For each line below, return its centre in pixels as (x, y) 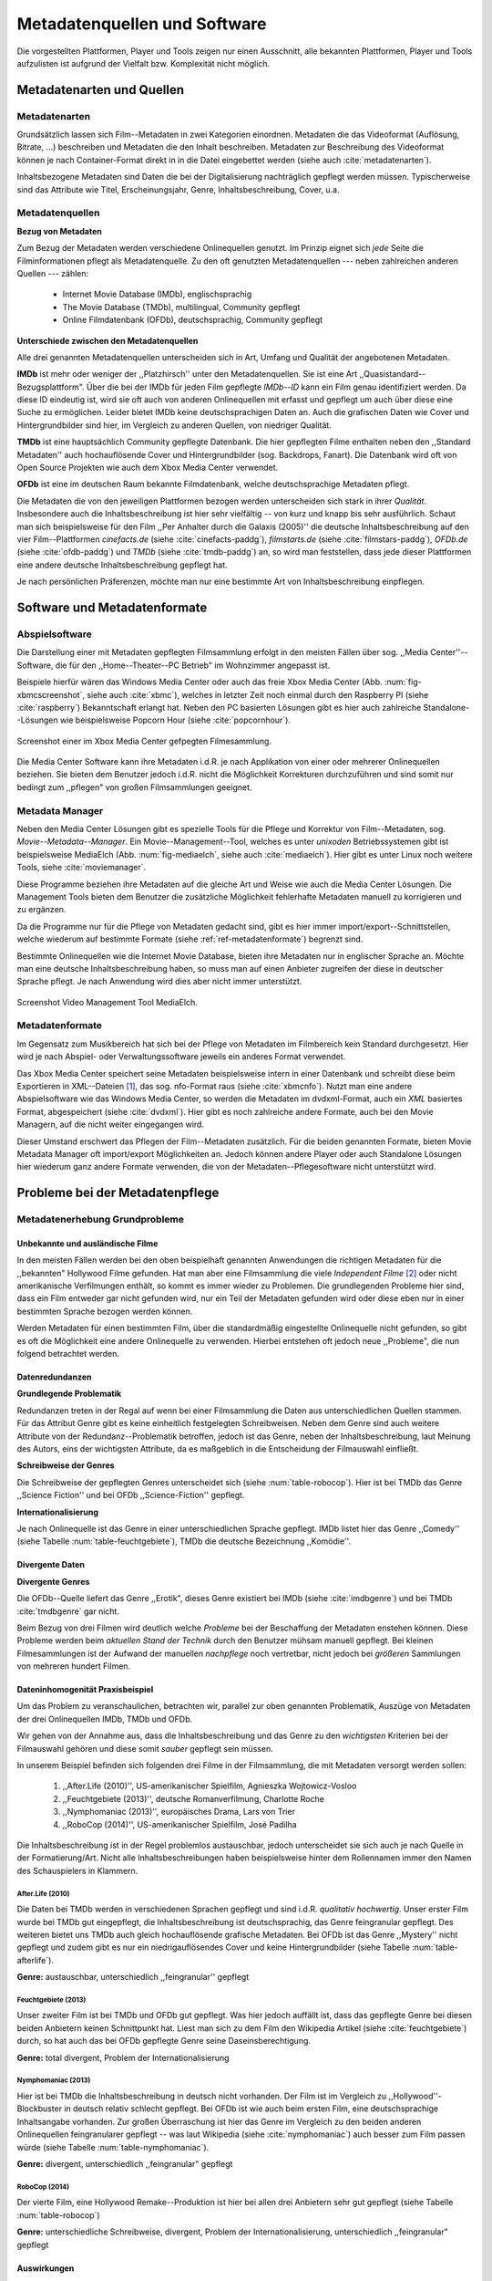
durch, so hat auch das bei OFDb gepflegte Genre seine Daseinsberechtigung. (164, 2041)
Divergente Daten (51, 1565)
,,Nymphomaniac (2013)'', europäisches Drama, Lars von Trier (179, 1812)
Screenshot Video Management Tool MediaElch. (107, 1002)
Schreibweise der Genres (66, 1465)
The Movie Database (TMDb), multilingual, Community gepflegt (181, 307)
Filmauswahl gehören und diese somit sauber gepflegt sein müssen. (145, 1748)
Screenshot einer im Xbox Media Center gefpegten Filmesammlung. (144, 741)
